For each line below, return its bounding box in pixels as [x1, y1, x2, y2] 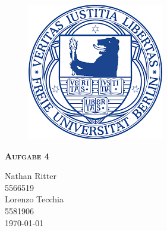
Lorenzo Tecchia [5, 193, 64, 205]
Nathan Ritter [5, 170, 56, 182]
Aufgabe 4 [5, 149, 49, 162]
